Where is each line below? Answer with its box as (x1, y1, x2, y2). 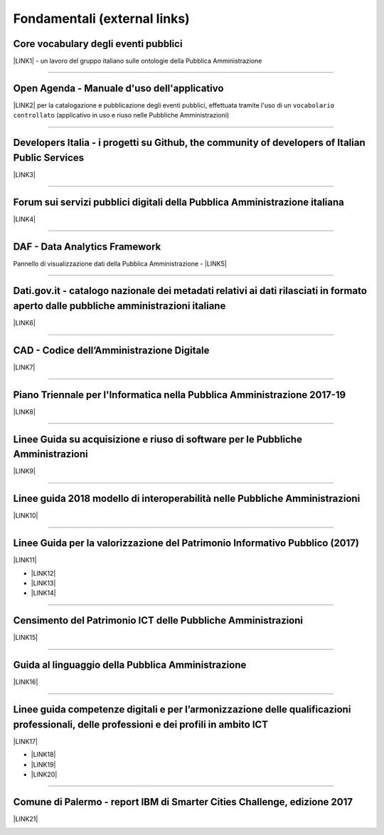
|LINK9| (13, 467, 36, 476)
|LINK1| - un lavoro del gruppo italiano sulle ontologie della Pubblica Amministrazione (13, 57, 262, 65)
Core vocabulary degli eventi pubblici (13, 38, 183, 50)
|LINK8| (13, 407, 36, 416)
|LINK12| (31, 569, 56, 577)
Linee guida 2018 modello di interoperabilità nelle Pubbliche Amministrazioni (13, 493, 361, 505)
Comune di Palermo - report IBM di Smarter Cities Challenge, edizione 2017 (13, 796, 353, 808)
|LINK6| (13, 319, 36, 327)
